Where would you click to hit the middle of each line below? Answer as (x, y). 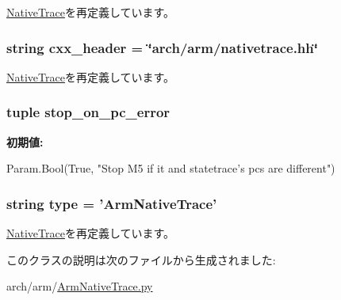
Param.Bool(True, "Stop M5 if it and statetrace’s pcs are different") (171, 168)
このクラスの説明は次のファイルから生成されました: (141, 259)
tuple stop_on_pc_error (88, 112)
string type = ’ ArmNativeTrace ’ (112, 203)
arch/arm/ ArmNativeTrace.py (80, 286)
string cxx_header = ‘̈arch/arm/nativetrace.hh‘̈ (162, 47)
